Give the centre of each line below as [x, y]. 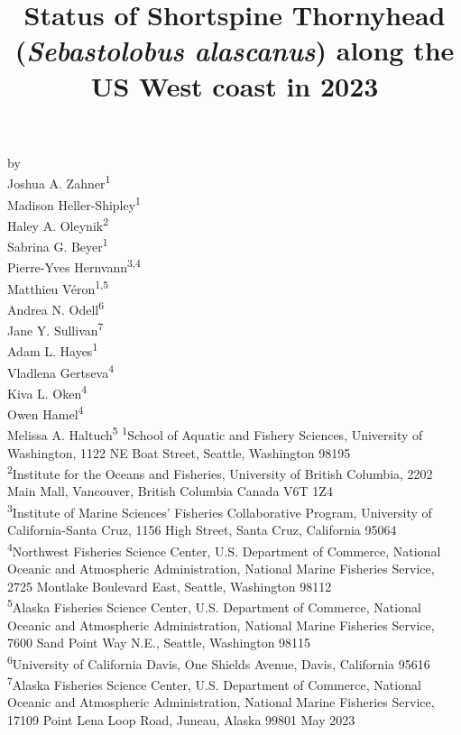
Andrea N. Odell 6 [56, 308]
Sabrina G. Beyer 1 [58, 245]
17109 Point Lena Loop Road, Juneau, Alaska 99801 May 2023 [181, 719]
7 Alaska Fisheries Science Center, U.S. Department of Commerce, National [214, 683]
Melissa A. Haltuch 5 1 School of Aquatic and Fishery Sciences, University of [215, 433]
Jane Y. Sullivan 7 [55, 329]
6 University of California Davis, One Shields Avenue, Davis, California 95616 [219, 662]
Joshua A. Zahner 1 [59, 182]
